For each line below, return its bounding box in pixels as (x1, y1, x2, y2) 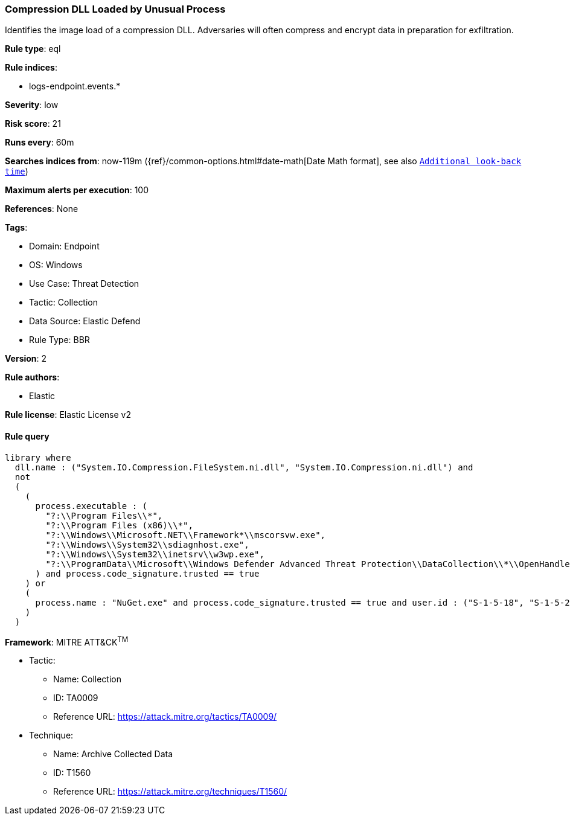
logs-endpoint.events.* (29, 81, 121, 92)
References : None (5, 203, 78, 214)
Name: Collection (53, 674, 122, 685)
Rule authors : (5, 372, 60, 383)
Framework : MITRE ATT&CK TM (5, 635, 129, 647)
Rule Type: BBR (29, 335, 90, 345)
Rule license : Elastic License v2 (5, 409, 131, 420)
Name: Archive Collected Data (53, 749, 173, 760)
